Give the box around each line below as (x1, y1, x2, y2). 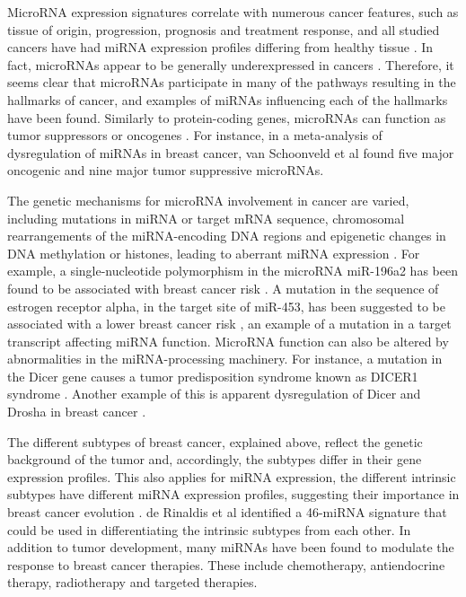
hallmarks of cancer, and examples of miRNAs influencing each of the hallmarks (7, 90, 448, 109)
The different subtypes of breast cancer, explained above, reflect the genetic (7, 432, 423, 451)
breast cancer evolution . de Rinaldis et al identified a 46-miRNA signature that (7, 503, 447, 522)
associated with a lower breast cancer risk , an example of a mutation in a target (7, 314, 452, 333)
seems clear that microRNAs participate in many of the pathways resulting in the (7, 73, 456, 92)
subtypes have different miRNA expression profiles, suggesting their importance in (7, 485, 460, 504)
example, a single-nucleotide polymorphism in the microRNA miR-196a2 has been (7, 261, 458, 280)
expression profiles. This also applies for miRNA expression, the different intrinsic (7, 467, 456, 486)
